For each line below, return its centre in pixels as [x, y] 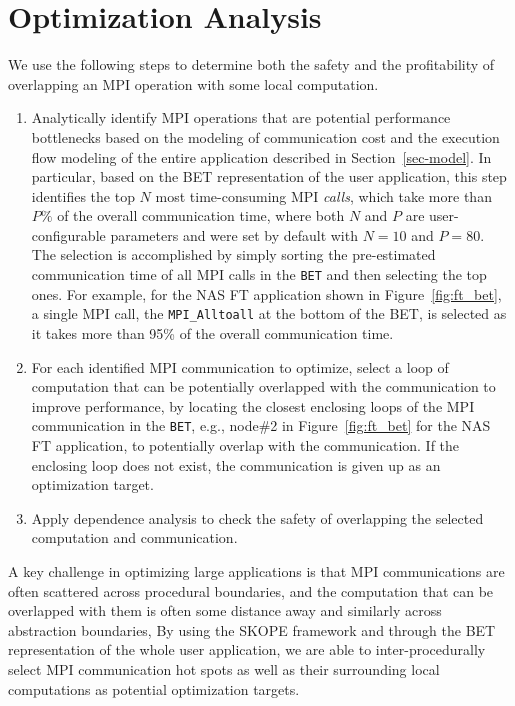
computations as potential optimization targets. [154, 688]
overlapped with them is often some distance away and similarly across [225, 610]
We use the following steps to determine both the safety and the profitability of [251, 64]
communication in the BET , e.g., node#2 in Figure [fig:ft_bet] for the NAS [261, 425]
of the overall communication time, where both [201, 215]
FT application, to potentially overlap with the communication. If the [245, 445]
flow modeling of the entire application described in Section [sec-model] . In [261, 156]
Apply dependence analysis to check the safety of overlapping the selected [257, 517]
